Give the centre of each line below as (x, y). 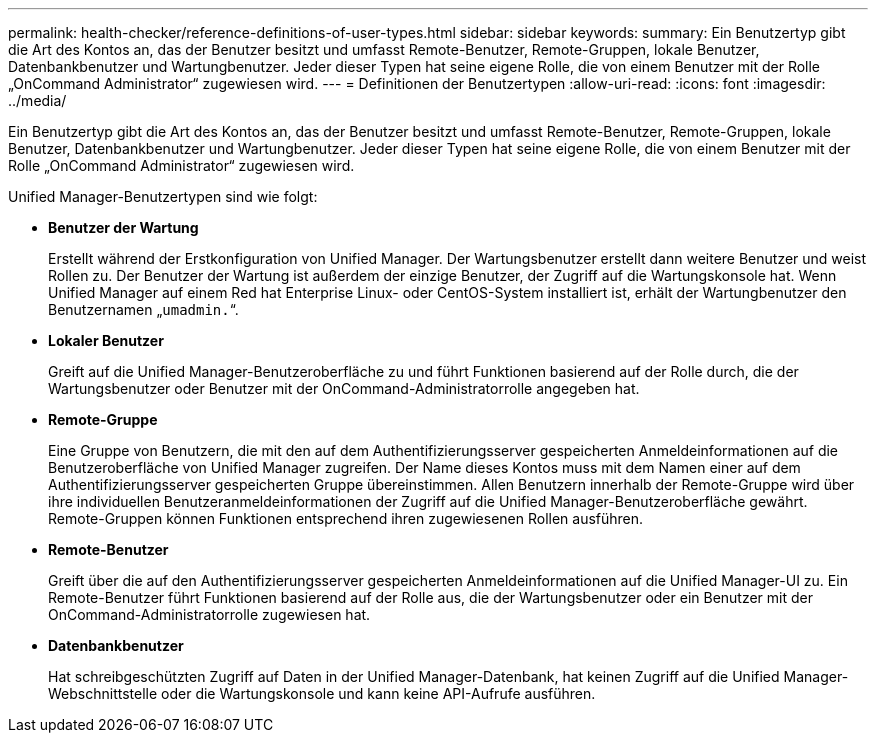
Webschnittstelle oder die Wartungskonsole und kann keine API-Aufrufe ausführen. (322, 693)
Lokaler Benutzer (106, 340)
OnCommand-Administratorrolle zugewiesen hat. (209, 614)
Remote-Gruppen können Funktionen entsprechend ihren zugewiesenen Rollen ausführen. (346, 518)
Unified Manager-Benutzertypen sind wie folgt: (163, 196)
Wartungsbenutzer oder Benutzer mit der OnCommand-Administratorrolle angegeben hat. (344, 388)
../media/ (37, 100)
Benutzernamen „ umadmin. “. (143, 309)
